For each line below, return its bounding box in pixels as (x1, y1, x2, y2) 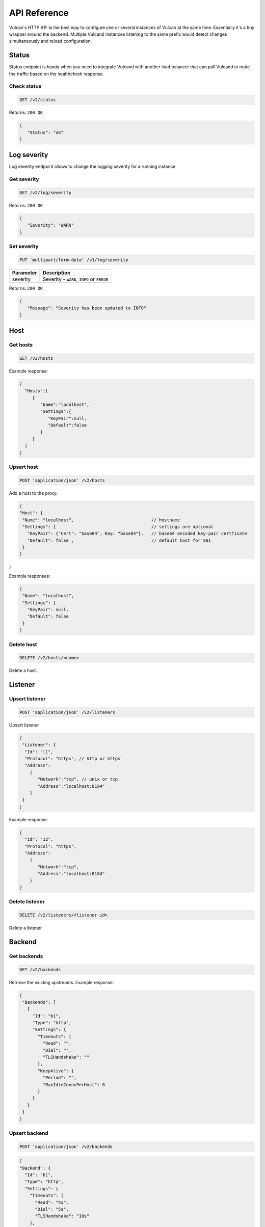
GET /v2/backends (19, 967, 61, 972)
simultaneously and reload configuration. (9, 38, 92, 44)
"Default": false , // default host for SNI (27, 537, 211, 543)
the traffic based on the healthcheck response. (9, 71, 104, 77)
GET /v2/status (19, 97, 56, 103)
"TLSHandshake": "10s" (35, 1213, 90, 1219)
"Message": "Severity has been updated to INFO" (27, 305, 147, 311)
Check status (9, 83, 42, 90)
